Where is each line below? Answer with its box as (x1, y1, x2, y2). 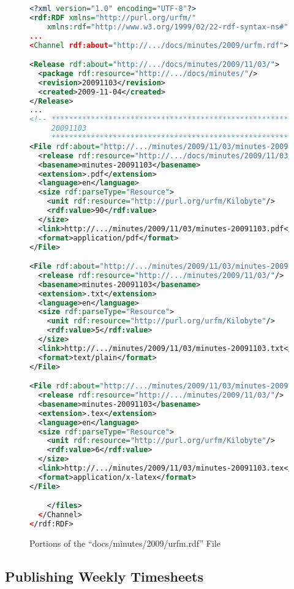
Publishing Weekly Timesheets (5, 566, 203, 585)
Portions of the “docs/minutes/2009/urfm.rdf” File (29, 537, 221, 549)
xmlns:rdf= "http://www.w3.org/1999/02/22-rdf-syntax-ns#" (47, 22, 288, 31)
